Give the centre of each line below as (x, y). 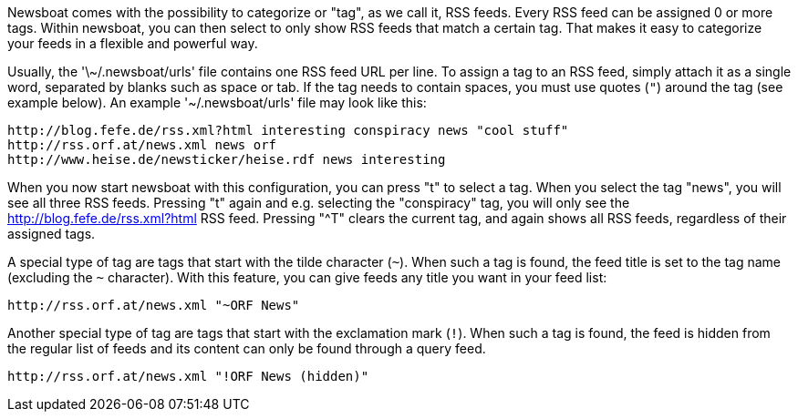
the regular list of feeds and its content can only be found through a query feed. (247, 348)
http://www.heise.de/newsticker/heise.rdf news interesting (227, 159)
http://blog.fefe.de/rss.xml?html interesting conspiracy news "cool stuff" (288, 130)
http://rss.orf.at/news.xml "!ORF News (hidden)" (188, 376)
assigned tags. (52, 234)
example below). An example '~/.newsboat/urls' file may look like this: (217, 102)
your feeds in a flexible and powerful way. (133, 43)
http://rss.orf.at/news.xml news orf (142, 145)
